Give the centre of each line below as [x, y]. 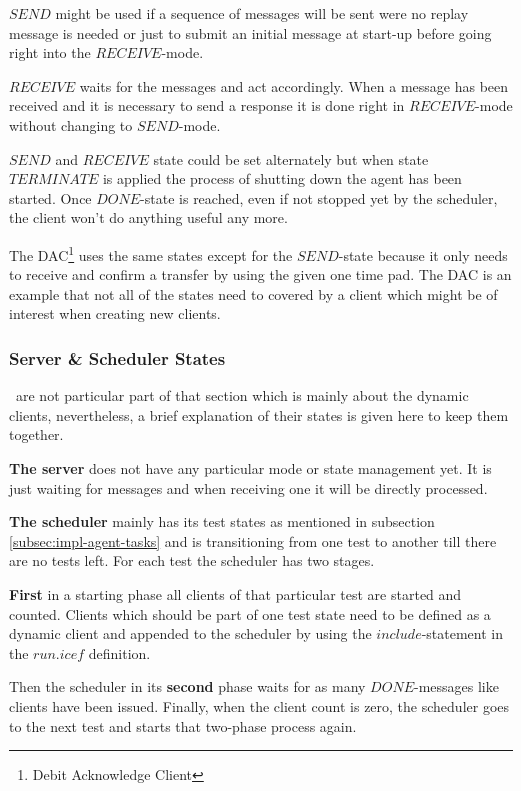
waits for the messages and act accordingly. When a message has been [294, 85]
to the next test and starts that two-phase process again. [183, 725]
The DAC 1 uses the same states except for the [151, 253]
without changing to [71, 124]
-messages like [456, 686]
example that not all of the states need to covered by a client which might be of [253, 293]
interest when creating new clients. [115, 313]
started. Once [50, 197]
